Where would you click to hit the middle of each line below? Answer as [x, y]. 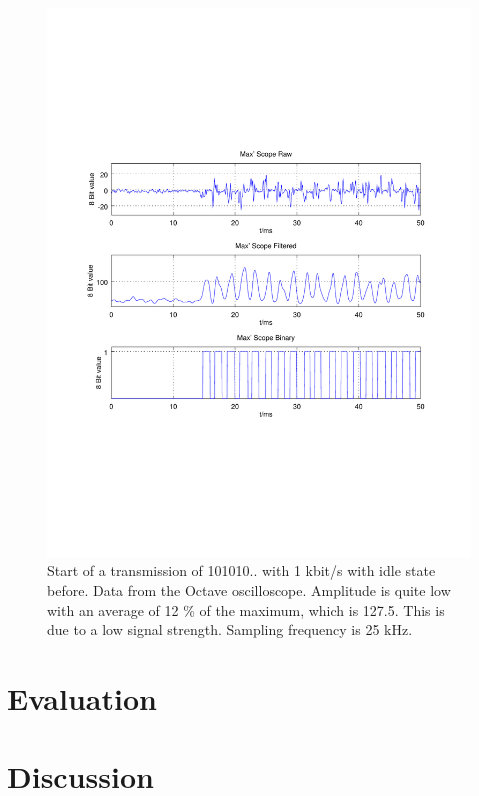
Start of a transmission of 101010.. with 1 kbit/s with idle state [241, 570]
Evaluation [82, 698]
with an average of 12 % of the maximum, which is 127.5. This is [246, 609]
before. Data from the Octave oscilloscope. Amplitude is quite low [249, 590]
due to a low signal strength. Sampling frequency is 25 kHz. [230, 629]
